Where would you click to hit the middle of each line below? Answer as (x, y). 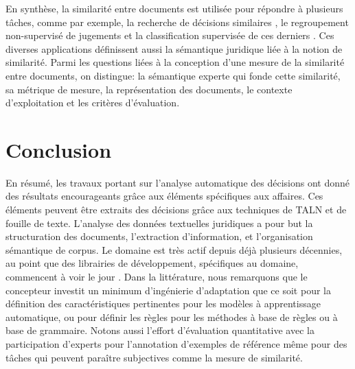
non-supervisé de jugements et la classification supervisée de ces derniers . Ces (170, 35)
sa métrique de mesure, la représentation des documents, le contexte (149, 89)
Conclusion (59, 149)
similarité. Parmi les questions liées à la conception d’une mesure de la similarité (175, 62)
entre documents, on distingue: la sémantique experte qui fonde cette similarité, (173, 75)
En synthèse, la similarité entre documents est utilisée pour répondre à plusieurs (174, 8)
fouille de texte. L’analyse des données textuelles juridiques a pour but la (159, 223)
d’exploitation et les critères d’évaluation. (93, 103)
